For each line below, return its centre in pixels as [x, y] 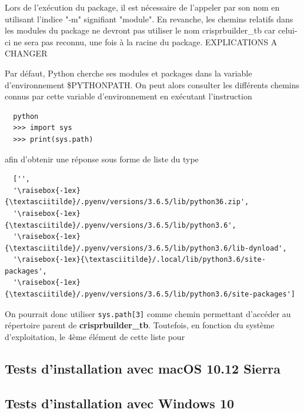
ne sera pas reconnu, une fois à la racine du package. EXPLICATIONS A [145, 41]
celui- [288, 30]
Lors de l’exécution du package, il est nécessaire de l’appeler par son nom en [142, 7]
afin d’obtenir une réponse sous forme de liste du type [102, 159]
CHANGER [26, 53]
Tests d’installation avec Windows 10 [120, 403]
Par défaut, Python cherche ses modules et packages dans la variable [128, 73]
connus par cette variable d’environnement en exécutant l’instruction [128, 96]
